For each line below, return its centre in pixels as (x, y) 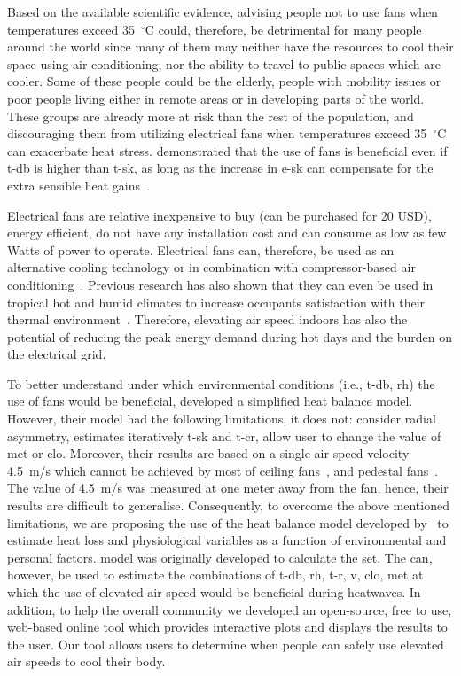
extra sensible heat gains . (78, 185)
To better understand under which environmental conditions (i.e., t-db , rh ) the (221, 383)
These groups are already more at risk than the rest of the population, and (211, 116)
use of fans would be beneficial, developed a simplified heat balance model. (210, 401)
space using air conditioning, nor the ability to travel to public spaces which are (224, 63)
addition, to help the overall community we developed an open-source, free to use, (230, 609)
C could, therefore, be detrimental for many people (283, 29)
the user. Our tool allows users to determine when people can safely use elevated (226, 644)
